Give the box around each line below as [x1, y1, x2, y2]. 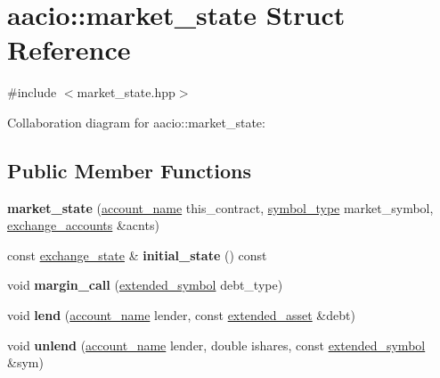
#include [7, 83, 57, 102]
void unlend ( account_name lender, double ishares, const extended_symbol [7, 335, 426, 354]
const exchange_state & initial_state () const [7, 245, 267, 264]
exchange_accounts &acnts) [7, 216, 159, 234]
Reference [7, 31, 131, 68]
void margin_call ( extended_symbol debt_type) [7, 275, 283, 294]
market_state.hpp [77, 83, 175, 102]
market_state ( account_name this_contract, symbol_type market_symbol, [7, 198, 434, 217]
